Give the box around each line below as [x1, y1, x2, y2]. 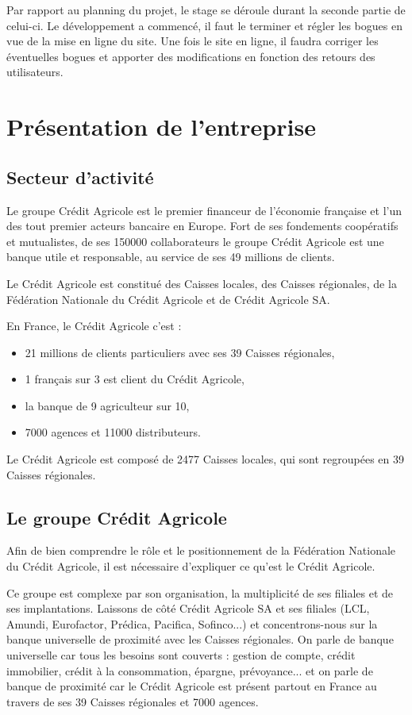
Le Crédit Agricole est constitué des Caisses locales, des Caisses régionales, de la [6, 275, 397, 291]
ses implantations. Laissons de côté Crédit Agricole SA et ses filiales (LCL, [6, 600, 370, 617]
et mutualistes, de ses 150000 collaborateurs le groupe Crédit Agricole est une [6, 233, 384, 249]
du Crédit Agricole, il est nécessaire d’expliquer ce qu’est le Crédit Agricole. [6, 558, 375, 575]
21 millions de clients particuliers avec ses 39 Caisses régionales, [25, 344, 335, 360]
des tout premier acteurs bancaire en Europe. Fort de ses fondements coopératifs [6, 217, 399, 234]
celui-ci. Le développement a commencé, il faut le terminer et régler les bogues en [6, 17, 402, 33]
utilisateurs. [6, 63, 64, 80]
